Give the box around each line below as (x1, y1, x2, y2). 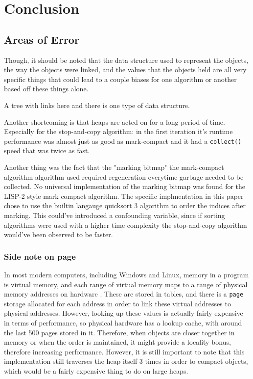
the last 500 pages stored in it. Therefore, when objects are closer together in (4, 327, 235, 337)
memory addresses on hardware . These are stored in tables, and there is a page (4, 289, 244, 299)
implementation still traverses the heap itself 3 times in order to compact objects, (4, 356, 248, 366)
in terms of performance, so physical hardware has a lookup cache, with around (4, 317, 242, 327)
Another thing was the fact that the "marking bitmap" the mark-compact (4, 162, 224, 172)
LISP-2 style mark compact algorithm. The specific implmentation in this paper (4, 190, 244, 201)
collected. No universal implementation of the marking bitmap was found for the (4, 181, 246, 191)
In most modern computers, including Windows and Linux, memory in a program (4, 269, 249, 279)
